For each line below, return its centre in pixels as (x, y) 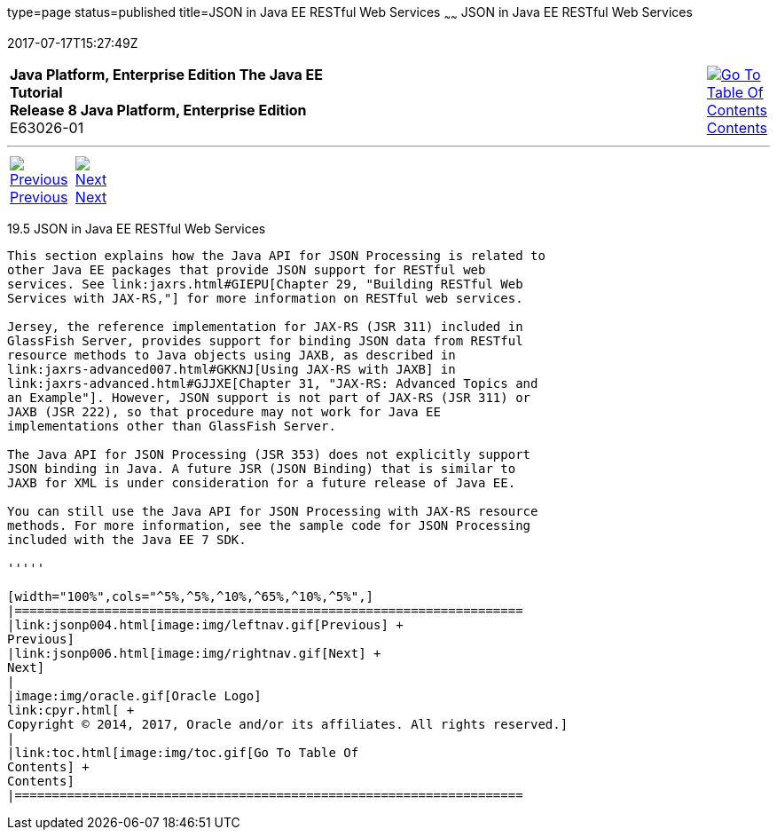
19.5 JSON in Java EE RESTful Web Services (137, 228)
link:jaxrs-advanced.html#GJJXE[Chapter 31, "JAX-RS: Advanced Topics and (273, 383)
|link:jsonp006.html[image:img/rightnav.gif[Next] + (194, 653)
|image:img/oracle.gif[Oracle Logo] (134, 695)
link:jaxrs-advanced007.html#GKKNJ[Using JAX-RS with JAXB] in (232, 369)
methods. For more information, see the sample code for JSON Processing (269, 525)
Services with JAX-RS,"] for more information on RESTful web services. (265, 298)
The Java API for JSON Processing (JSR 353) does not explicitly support (269, 454)
